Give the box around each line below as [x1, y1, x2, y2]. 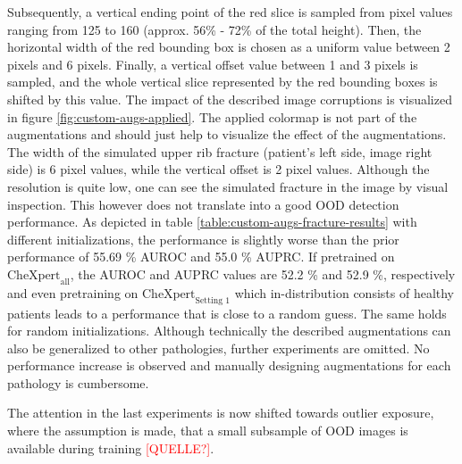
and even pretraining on [7, 283, 139, 302]
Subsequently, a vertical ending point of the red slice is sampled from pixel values [7, 3, 453, 21]
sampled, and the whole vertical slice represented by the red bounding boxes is [7, 72, 438, 91]
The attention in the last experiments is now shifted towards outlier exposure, [7, 403, 434, 422]
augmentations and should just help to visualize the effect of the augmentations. [7, 125, 447, 144]
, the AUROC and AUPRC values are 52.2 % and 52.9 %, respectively [70, 264, 456, 283]
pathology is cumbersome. [7, 373, 149, 392]
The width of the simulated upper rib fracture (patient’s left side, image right [7, 142, 433, 161]
